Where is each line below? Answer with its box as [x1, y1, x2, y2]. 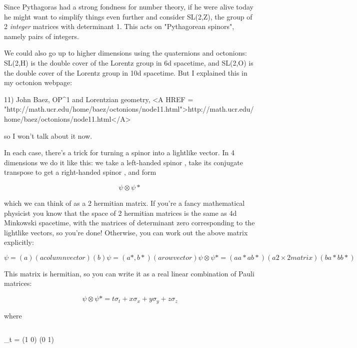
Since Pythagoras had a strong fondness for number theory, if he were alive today [4, 2, 253, 12]
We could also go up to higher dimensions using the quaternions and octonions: [4, 48, 247, 58]
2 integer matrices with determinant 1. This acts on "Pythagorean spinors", [4, 21, 234, 32]
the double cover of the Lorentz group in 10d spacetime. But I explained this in [4, 67, 247, 78]
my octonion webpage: [4, 77, 72, 88]
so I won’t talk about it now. [4, 130, 92, 141]
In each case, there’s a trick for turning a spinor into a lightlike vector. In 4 [4, 147, 234, 158]
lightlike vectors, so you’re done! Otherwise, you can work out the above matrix [4, 227, 248, 237]
